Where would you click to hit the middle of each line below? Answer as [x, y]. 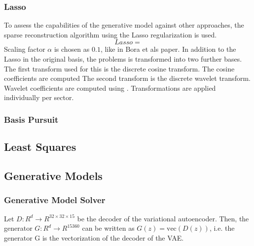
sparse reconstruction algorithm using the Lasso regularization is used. [110, 34]
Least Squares [40, 147]
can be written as [108, 228]
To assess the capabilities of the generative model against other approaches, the [124, 25]
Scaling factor [25, 49]
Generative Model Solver [55, 200]
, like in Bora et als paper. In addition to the [168, 49]
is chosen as [72, 49]
